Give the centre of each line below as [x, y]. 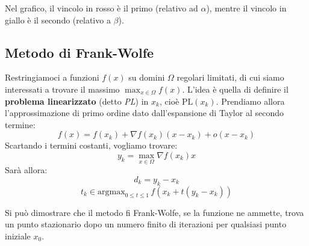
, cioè [169, 101]
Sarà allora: [26, 170]
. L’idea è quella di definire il [235, 89]
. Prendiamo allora [250, 101]
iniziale [18, 235]
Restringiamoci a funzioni [52, 77]
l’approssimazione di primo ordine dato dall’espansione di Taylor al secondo [144, 113]
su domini [147, 77]
